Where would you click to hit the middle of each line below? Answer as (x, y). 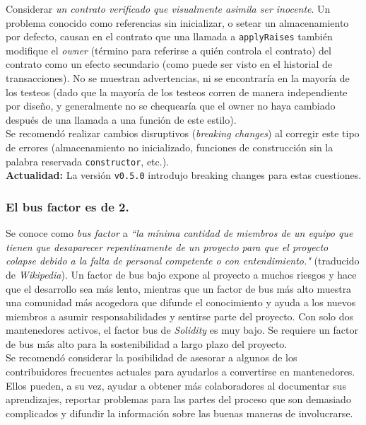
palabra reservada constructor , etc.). (88, 161)
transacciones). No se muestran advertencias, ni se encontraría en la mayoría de (178, 78)
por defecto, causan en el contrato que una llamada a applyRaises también (169, 36)
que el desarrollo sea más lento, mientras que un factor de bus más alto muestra (179, 288)
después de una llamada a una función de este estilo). (121, 119)
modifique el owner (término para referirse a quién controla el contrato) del (169, 50)
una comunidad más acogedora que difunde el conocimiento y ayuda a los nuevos (181, 302)
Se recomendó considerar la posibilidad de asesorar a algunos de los (152, 357)
